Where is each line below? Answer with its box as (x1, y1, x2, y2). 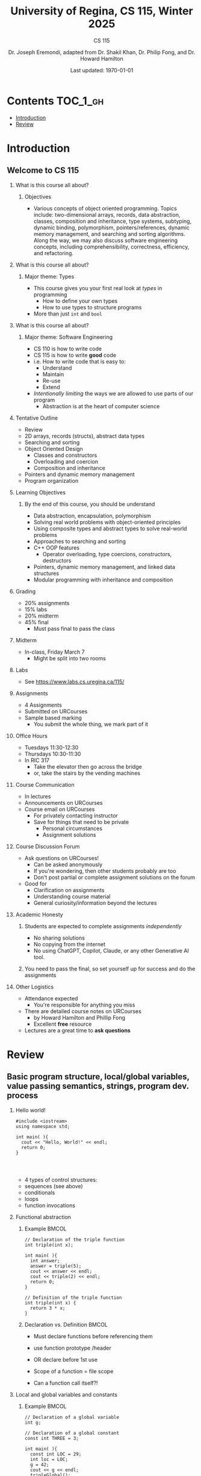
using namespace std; (15, 1123, 70, 1129)
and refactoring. (33, 249, 74, 256)
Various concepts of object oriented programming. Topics (33, 205, 177, 212)
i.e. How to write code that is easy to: (33, 358, 126, 365)
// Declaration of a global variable (24, 1414, 120, 1420)
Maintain (42, 370, 64, 377)
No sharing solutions (33, 934, 85, 941)
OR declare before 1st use (33, 1356, 98, 1363)
